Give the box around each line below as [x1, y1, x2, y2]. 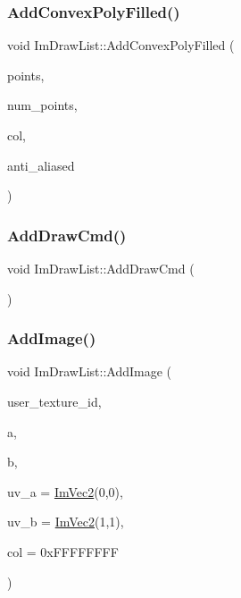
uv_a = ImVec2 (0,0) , [7, 482, 123, 501]
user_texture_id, [7, 392, 102, 410]
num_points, [7, 96, 78, 114]
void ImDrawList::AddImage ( [7, 362, 172, 381]
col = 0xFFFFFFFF [7, 542, 119, 560]
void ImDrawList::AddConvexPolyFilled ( [7, 36, 235, 55]
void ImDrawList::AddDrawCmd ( [7, 259, 195, 277]
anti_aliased [7, 156, 75, 174]
